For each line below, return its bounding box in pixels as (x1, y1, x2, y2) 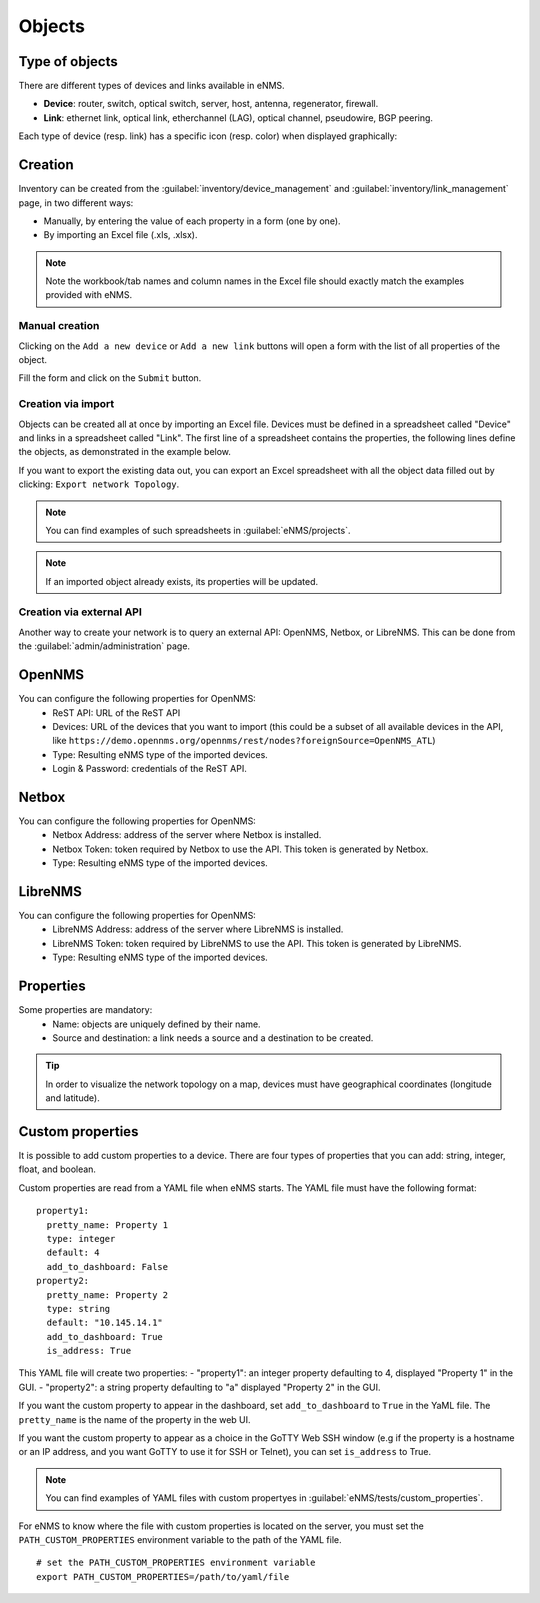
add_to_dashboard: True (46, 1331, 164, 1342)
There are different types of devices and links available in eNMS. (18, 80, 285, 92)
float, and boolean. (18, 1163, 97, 1175)
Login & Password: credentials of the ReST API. (52, 763, 247, 775)
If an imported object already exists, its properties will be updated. (45, 575, 319, 587)
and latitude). (45, 1092, 100, 1104)
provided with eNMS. (45, 289, 133, 301)
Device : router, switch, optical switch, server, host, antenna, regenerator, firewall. (43, 98, 379, 110)
